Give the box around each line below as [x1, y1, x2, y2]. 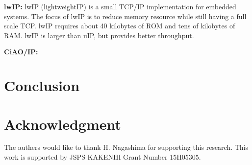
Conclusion [4, 75, 80, 95]
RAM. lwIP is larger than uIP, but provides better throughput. [4, 30, 194, 40]
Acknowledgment [4, 114, 121, 134]
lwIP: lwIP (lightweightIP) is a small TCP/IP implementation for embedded [4, 1, 236, 11]
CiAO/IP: [4, 47, 38, 57]
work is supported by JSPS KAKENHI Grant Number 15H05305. [4, 152, 201, 162]
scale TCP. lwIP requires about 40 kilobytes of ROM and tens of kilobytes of [4, 21, 235, 31]
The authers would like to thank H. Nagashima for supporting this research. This [4, 142, 249, 152]
